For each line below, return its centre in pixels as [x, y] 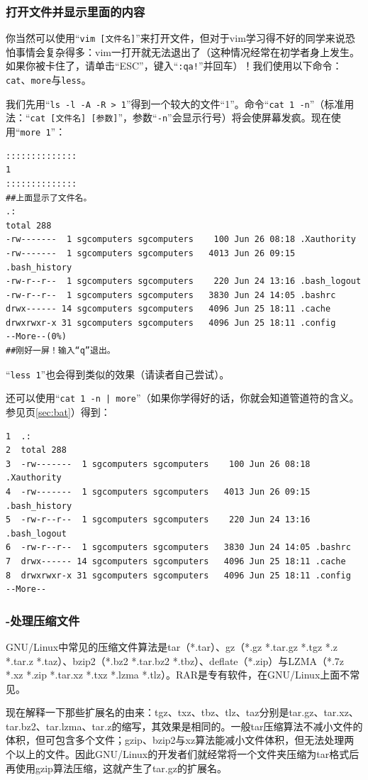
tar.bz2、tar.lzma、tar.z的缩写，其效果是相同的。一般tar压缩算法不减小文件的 [184, 726]
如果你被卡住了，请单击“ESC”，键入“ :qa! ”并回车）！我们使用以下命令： [174, 66]
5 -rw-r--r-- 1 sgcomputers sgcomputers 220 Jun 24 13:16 [158, 520]
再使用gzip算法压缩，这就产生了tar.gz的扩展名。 [116, 768]
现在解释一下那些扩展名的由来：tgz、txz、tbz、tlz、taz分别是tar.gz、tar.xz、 [182, 712]
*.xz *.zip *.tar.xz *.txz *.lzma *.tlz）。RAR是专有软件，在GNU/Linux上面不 [178, 675]
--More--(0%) [36, 337]
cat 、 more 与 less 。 [49, 80]
